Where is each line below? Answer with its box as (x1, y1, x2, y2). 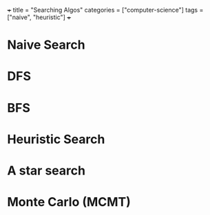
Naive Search (7, 37, 85, 53)
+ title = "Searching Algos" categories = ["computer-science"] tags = (7, 6, 204, 14)
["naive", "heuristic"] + (7, 13, 72, 21)
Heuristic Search (7, 131, 105, 147)
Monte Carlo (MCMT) (7, 194, 131, 210)
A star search (7, 163, 86, 178)
